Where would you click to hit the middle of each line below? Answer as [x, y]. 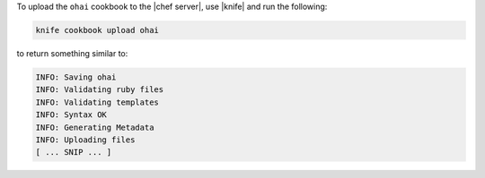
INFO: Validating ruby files [100, 90]
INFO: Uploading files [85, 140]
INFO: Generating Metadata [95, 127]
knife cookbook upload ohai [97, 30]
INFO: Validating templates [97, 102]
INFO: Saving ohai [76, 77]
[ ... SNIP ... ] [74, 153]
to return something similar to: [72, 53]
